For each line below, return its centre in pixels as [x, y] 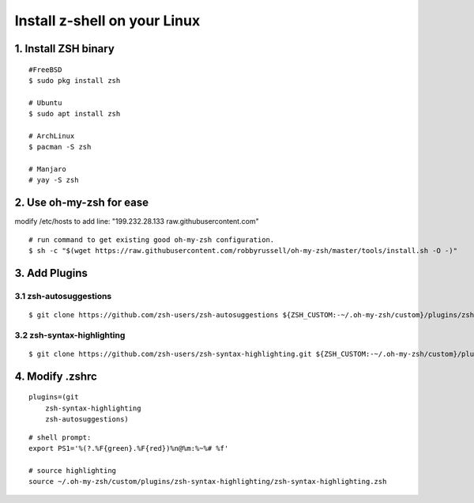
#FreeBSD [45, 70]
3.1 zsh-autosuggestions [63, 296]
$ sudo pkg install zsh [75, 80]
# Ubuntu [45, 102]
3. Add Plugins [51, 273]
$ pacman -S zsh [60, 147]
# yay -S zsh [54, 180]
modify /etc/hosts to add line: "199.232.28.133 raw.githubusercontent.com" [137, 221]
